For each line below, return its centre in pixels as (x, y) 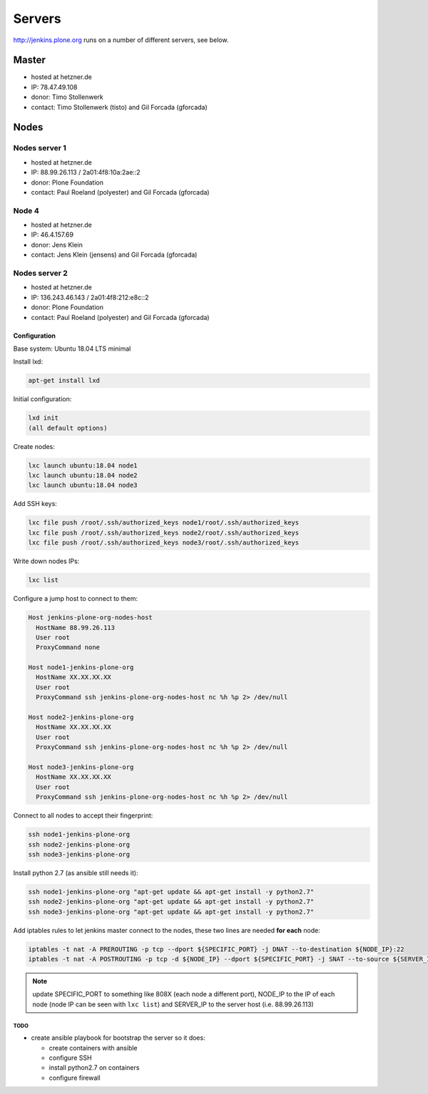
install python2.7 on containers (94, 1068)
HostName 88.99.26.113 (76, 628)
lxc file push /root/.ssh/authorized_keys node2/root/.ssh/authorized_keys (164, 532)
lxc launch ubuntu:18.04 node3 (83, 485)
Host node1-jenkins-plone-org (81, 667)
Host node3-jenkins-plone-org (81, 767)
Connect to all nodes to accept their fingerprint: (83, 815)
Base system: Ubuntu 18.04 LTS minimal (72, 349)
